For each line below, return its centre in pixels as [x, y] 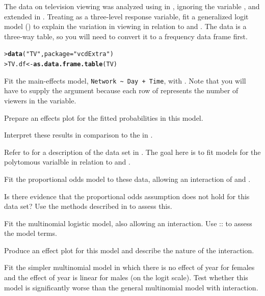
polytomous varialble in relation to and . [67, 162]
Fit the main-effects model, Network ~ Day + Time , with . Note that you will [125, 80]
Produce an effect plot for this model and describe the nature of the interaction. [129, 250]
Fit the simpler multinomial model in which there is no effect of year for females [129, 267]
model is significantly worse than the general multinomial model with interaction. [131, 287]
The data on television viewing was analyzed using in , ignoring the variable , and [132, 6]
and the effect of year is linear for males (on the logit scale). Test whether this [126, 277]
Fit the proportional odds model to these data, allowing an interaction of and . [127, 179]
